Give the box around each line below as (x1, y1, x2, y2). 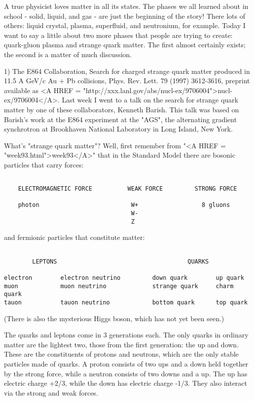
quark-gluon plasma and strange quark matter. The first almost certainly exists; (4, 39, 246, 50)
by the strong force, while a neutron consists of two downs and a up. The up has (4, 368, 248, 378)
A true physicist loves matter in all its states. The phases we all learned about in (4, 1, 249, 11)
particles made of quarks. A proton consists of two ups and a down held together (4, 359, 249, 368)
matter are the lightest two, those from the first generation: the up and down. (4, 339, 239, 349)
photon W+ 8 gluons (18, 201, 230, 209)
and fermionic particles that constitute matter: (4, 232, 145, 242)
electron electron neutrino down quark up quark (4, 274, 244, 281)
